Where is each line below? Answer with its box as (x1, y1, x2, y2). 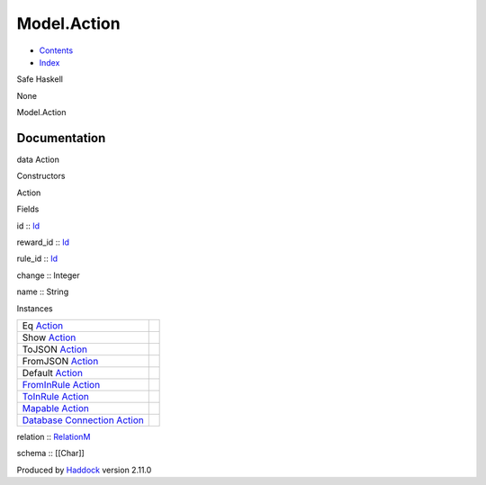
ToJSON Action (22, 343, 87, 355)
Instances (16, 302, 53, 314)
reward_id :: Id (16, 237, 69, 247)
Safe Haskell (16, 74, 63, 85)
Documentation (16, 130, 106, 146)
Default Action (22, 366, 83, 379)
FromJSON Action (22, 355, 99, 367)
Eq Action (22, 319, 63, 332)
